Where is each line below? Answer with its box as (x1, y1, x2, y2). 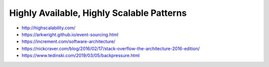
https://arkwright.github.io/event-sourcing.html (21, 31, 119, 37)
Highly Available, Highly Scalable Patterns (9, 7, 187, 18)
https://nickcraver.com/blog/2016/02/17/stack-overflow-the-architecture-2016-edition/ (21, 45, 200, 52)
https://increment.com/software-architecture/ (21, 39, 116, 45)
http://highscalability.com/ (21, 25, 76, 31)
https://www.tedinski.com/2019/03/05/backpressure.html (21, 53, 140, 59)
